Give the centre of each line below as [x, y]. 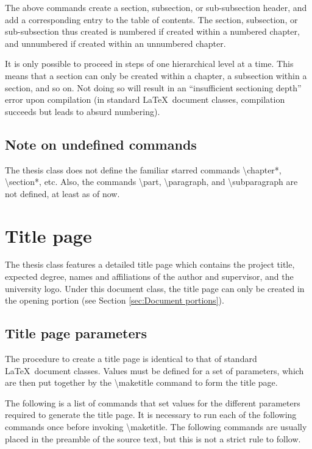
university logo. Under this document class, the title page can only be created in [155, 288]
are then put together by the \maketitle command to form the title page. [141, 382]
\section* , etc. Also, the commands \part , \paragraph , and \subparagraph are [151, 182]
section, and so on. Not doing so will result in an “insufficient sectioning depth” [153, 87]
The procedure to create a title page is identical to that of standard [131, 359]
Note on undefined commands [101, 144]
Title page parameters [76, 333]
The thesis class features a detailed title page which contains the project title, [150, 264]
